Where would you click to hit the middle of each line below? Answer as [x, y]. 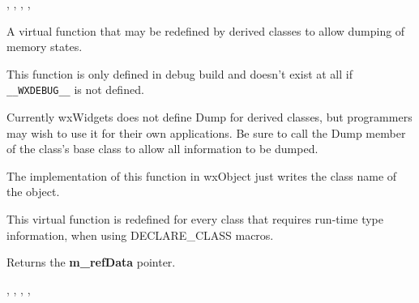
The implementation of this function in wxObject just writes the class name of [202, 175]
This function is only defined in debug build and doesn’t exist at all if [180, 73]
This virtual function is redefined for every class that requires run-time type [195, 219]
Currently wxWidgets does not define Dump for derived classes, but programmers [209, 117]
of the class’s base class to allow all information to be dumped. [162, 149]
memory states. [45, 47]
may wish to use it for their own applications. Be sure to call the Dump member [206, 132]
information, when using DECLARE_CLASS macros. [140, 235]
